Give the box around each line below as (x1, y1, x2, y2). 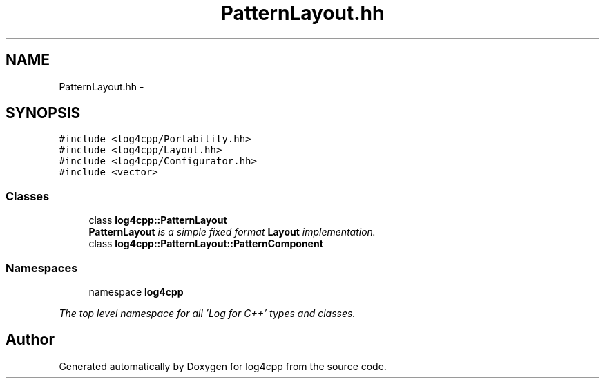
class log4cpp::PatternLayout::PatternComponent (88, 238, 323, 250)
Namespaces (6, 260, 78, 275)
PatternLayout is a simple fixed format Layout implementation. (88, 226, 376, 238)
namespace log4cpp (88, 285, 184, 298)
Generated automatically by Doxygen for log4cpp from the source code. (59, 360, 387, 372)
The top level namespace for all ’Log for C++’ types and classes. (59, 307, 356, 319)
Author (6, 331, 55, 349)
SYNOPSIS (6, 104, 81, 122)
